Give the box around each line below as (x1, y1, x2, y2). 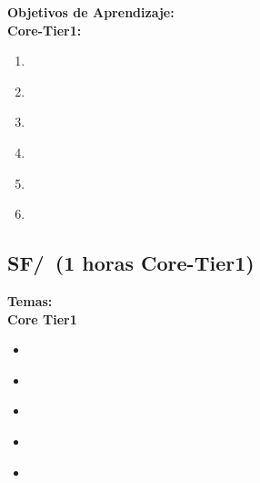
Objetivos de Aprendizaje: (7, 3, 175, 21)
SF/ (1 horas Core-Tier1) (7, 249, 255, 277)
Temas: (7, 291, 53, 310)
